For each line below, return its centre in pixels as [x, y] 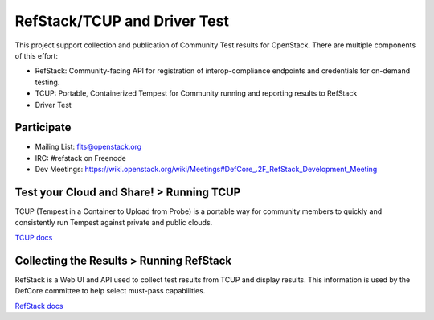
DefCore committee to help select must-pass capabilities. [110, 291]
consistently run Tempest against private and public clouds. [114, 223]
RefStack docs [39, 306]
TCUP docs [34, 237]
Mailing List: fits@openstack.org [88, 147]
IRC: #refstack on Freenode [80, 158]
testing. [47, 82]
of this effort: [37, 55]
